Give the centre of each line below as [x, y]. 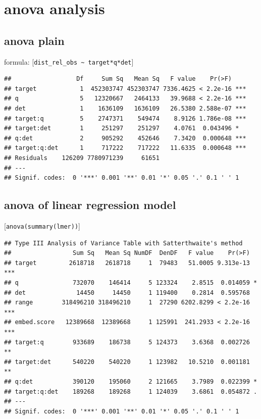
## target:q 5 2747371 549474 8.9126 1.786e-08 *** [125, 118]
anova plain [34, 40]
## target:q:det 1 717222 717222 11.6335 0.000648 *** [125, 148]
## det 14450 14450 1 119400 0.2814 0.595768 [127, 293]
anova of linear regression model [90, 205]
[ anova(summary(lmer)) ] [42, 225]
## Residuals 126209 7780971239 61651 [82, 158]
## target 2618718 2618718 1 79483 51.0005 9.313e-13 [127, 263]
